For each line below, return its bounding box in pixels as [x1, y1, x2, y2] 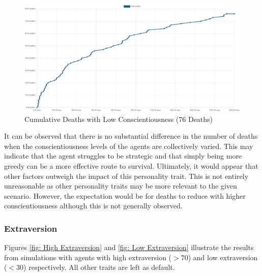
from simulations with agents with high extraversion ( [4, 252, 172, 262]
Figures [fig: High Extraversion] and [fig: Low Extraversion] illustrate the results [4, 242, 254, 253]
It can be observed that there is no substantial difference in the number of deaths [4, 131, 258, 141]
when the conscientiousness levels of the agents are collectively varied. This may [4, 140, 253, 151]
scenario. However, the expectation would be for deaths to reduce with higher [4, 190, 246, 201]
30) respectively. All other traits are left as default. [16, 262, 175, 272]
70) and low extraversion [181, 252, 258, 262]
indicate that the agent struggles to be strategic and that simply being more [4, 150, 242, 161]
